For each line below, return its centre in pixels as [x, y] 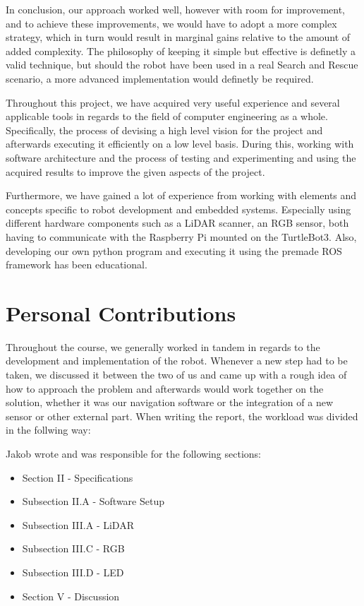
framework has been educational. [77, 265]
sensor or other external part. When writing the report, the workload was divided [182, 416]
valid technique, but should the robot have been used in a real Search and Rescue [182, 65]
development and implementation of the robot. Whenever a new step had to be [177, 361]
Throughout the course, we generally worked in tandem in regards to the [163, 346]
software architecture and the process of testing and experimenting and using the [181, 157]
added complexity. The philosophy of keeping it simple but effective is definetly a [181, 50]
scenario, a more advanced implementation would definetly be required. [160, 78]
